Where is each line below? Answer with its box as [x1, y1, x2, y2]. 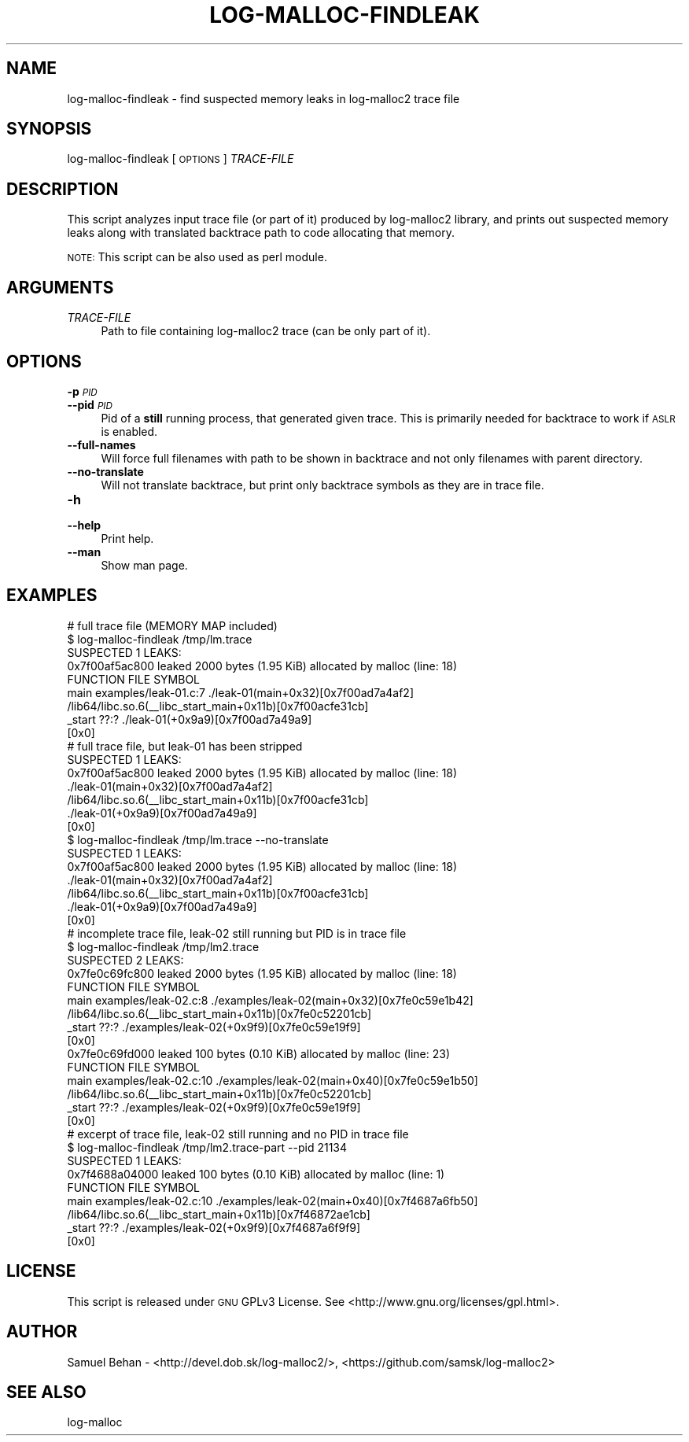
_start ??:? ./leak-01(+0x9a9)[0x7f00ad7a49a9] [67, 712, 312, 726]
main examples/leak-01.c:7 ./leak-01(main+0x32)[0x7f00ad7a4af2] [67, 685, 415, 699]
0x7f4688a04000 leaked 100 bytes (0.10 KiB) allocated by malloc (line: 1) [67, 1167, 445, 1181]
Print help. [101, 531, 154, 545]
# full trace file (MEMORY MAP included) [67, 618, 278, 632]
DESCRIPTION [6, 179, 119, 199]
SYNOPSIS [6, 119, 92, 139]
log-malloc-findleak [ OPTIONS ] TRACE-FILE [67, 152, 294, 166]
